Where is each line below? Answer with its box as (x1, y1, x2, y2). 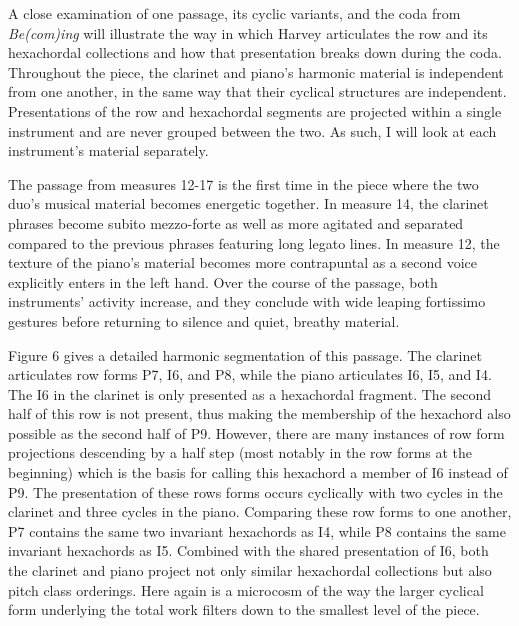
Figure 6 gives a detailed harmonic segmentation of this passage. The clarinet (8, 344, 482, 365)
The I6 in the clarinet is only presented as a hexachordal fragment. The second (8, 383, 492, 404)
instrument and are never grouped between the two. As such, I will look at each (8, 120, 497, 141)
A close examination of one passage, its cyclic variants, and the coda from (8, 3, 461, 23)
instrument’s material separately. (8, 140, 209, 161)
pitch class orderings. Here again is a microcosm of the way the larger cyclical (8, 579, 484, 600)
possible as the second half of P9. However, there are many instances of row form (8, 422, 505, 443)
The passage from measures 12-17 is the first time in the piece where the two (8, 173, 479, 194)
